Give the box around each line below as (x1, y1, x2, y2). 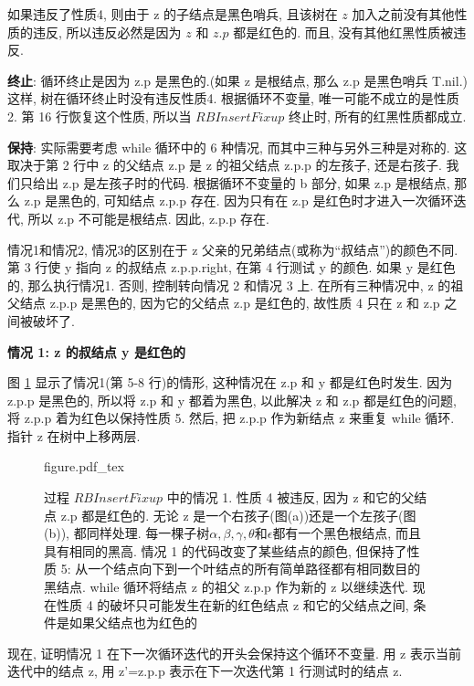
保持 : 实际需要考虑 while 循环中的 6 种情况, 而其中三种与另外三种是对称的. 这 (7, 137, 468, 156)
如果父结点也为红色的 (68, 613, 197, 632)
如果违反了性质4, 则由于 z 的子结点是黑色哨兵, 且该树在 (7, 5, 338, 23)
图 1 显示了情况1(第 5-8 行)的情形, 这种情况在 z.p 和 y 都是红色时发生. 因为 (7, 373, 453, 392)
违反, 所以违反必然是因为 (32, 22, 182, 41)
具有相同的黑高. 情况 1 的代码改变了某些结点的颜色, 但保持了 (44, 541, 407, 560)
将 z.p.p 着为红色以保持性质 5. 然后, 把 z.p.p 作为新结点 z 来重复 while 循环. (7, 408, 455, 427)
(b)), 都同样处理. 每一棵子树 (44, 523, 210, 543)
